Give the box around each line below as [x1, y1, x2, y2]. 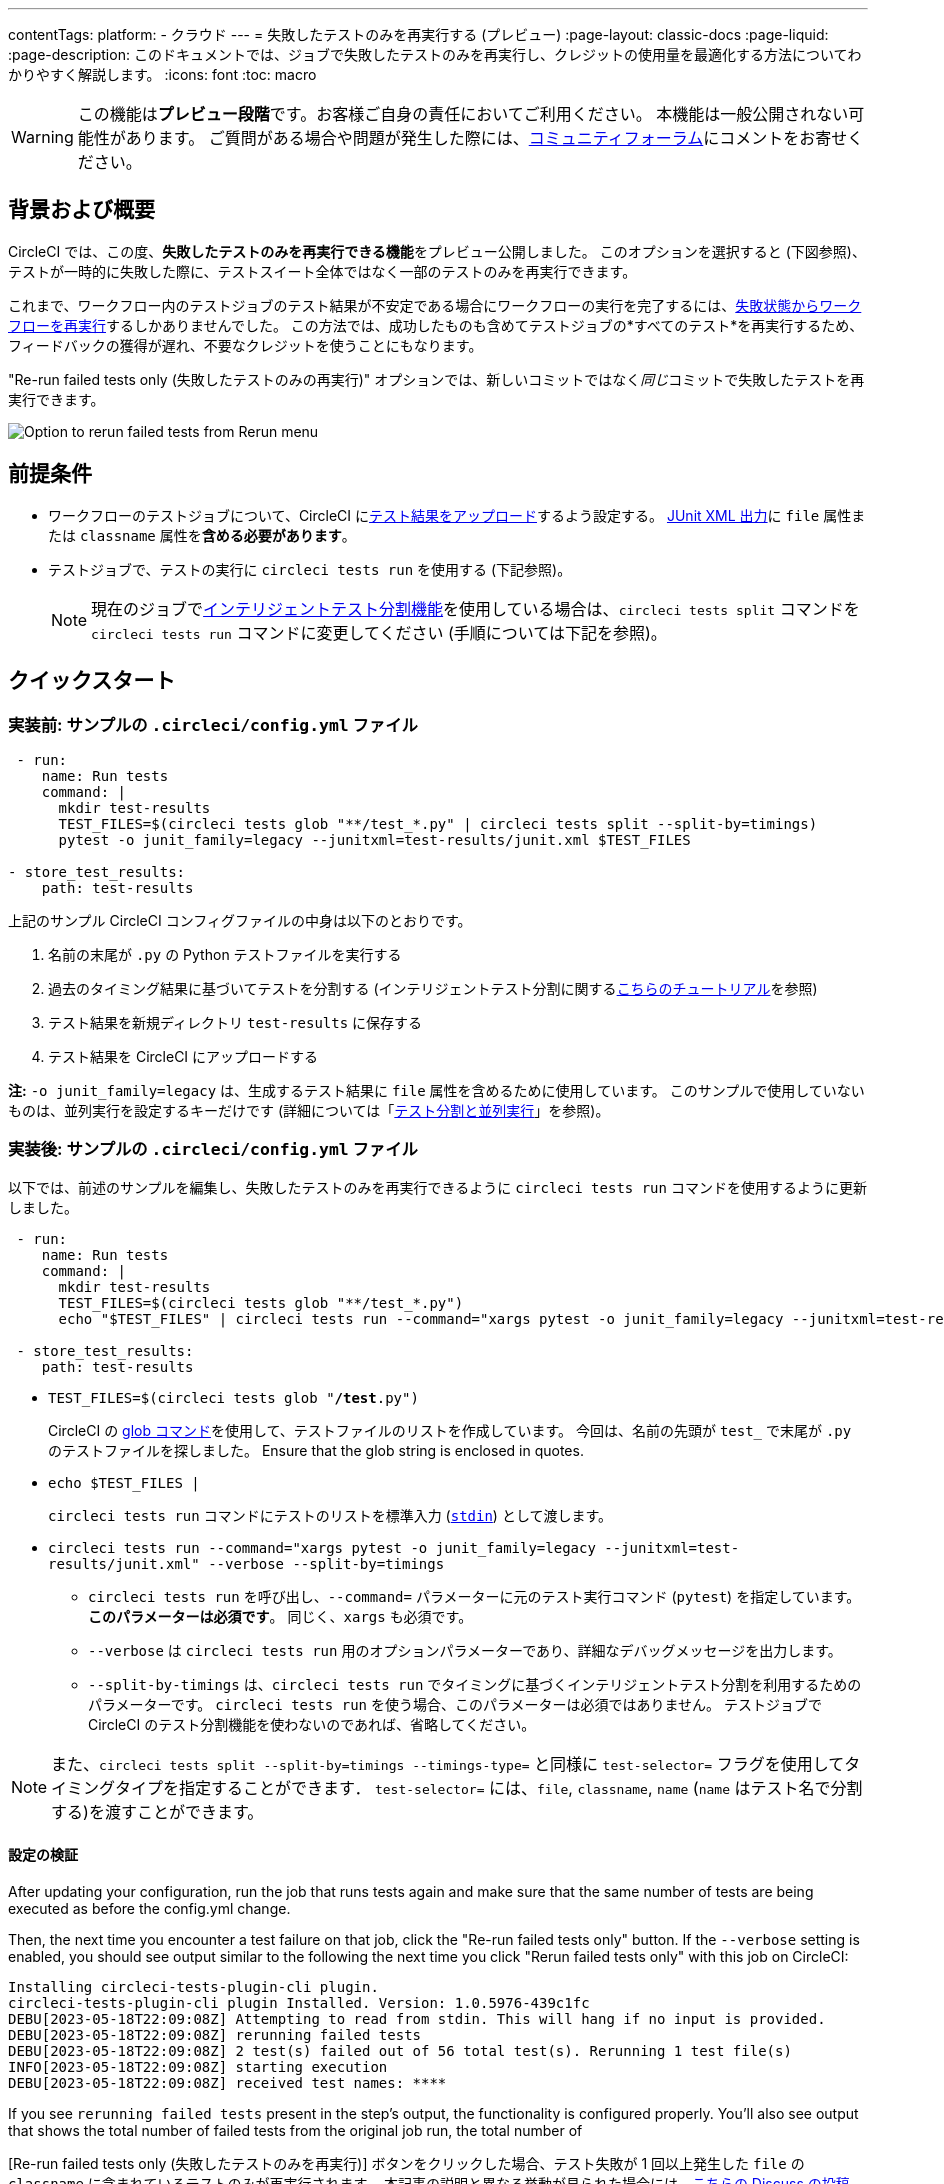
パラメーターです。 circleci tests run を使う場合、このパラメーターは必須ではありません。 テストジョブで [88, 1695, 823, 1713]
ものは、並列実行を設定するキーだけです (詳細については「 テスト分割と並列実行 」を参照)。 [8, 1101, 610, 1119]
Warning [11, 127, 74, 147]
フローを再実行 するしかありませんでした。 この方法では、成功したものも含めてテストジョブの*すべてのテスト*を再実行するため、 [8, 316, 864, 334]
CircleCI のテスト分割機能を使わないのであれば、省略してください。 [88, 1715, 536, 1733]
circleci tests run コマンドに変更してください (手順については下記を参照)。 [91, 622, 667, 643]
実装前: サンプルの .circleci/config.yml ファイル [8, 714, 418, 735]
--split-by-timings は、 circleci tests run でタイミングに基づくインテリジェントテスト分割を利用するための [88, 1675, 862, 1693]
